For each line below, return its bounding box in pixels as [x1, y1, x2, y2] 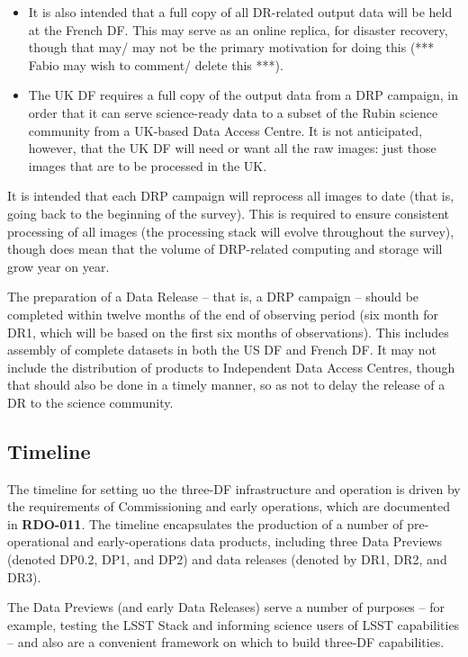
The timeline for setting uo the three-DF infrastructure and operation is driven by [7, 479, 461, 498]
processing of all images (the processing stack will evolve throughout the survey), [7, 221, 454, 240]
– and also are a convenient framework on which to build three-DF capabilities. [7, 633, 445, 652]
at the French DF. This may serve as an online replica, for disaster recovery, [28, 20, 448, 39]
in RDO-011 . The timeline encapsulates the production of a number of [7, 514, 403, 533]
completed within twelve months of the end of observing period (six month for [7, 304, 439, 323]
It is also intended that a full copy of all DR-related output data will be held [28, 3, 453, 21]
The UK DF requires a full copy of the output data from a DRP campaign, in [28, 85, 458, 104]
